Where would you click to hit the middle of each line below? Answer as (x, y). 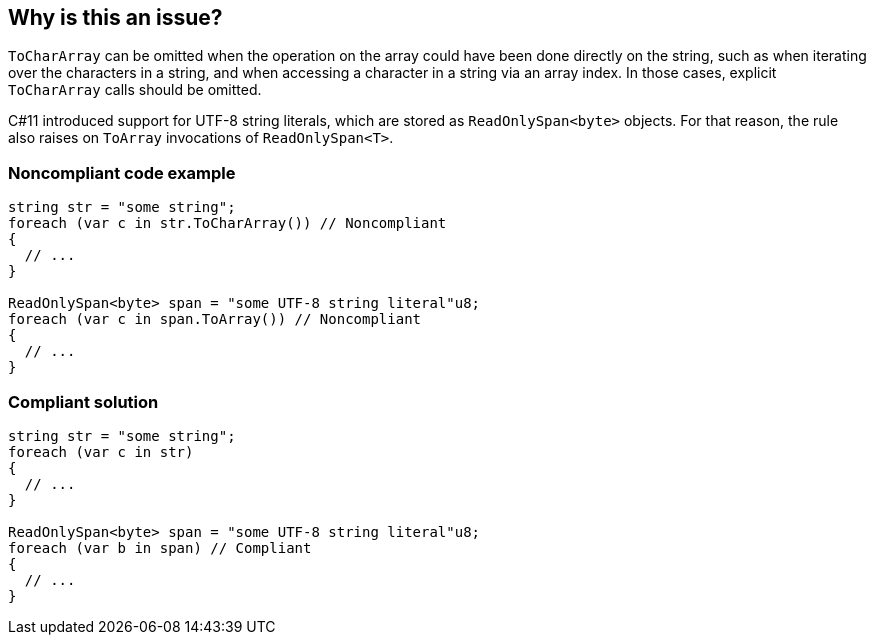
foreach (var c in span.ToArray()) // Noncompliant (215, 319)
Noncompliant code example (122, 172)
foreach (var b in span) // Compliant (160, 547)
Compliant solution (83, 401)
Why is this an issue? (115, 17)
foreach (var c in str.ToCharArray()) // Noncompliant (227, 223)
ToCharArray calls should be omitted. (135, 90)
